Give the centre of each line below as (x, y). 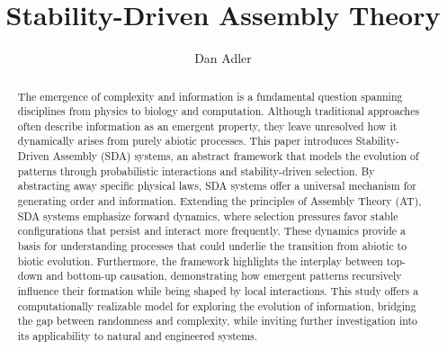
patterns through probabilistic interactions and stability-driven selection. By (196, 171)
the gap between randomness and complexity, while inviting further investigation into (218, 321)
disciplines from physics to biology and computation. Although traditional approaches (219, 111)
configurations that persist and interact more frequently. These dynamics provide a (212, 231)
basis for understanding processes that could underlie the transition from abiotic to (212, 246)
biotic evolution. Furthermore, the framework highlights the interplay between (200, 260)
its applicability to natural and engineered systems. (138, 336)
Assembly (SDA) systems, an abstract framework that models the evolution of (236, 156)
